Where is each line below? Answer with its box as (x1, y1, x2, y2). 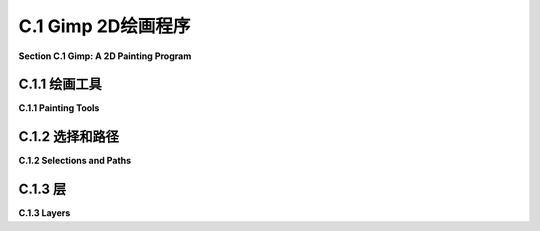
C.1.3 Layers (18, 207, 71, 219)
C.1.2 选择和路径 (18, 128, 119, 145)
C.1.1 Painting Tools (18, 102, 100, 114)
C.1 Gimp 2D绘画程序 (18, 15, 191, 37)
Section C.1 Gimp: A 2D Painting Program (18, 50, 192, 62)
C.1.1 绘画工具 (18, 76, 102, 93)
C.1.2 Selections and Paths (18, 155, 132, 167)
